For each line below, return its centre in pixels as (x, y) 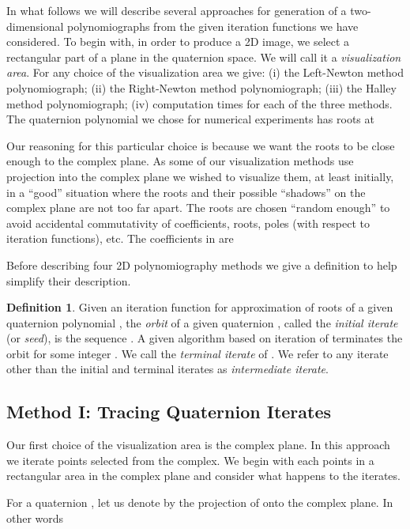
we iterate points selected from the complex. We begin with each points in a (190, 460)
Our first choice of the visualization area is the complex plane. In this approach (198, 445)
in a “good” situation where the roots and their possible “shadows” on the (186, 192)
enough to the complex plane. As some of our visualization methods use (180, 161)
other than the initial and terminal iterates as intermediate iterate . (167, 369)
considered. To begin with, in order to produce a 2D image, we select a (178, 42)
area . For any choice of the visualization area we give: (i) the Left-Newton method (205, 72)
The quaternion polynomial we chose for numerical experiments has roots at (190, 119)
